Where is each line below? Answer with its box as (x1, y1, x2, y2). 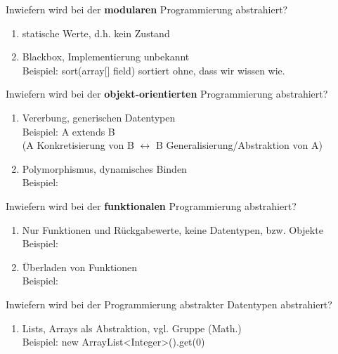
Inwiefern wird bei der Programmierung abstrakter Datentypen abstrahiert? (6, 296, 332, 311)
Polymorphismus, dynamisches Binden (22, 161, 187, 176)
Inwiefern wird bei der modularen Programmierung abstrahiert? (6, 2, 288, 16)
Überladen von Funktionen (22, 259, 138, 274)
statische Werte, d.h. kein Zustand (22, 25, 170, 40)
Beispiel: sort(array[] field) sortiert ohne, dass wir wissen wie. (22, 63, 285, 77)
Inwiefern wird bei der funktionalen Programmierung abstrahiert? (6, 198, 297, 213)
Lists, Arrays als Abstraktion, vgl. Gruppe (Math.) (22, 320, 242, 335)
